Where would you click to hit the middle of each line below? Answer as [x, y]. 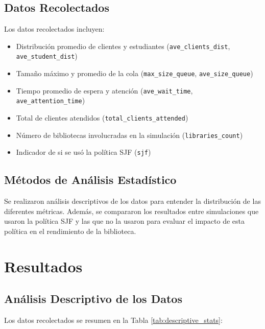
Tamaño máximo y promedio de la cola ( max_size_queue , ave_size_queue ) [135, 73]
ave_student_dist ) [47, 56]
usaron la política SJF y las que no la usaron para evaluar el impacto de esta [125, 221]
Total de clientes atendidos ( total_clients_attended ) [102, 118]
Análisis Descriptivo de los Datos [93, 299]
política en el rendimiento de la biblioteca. [70, 231]
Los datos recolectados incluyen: [54, 29]
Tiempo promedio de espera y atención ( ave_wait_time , [104, 90]
